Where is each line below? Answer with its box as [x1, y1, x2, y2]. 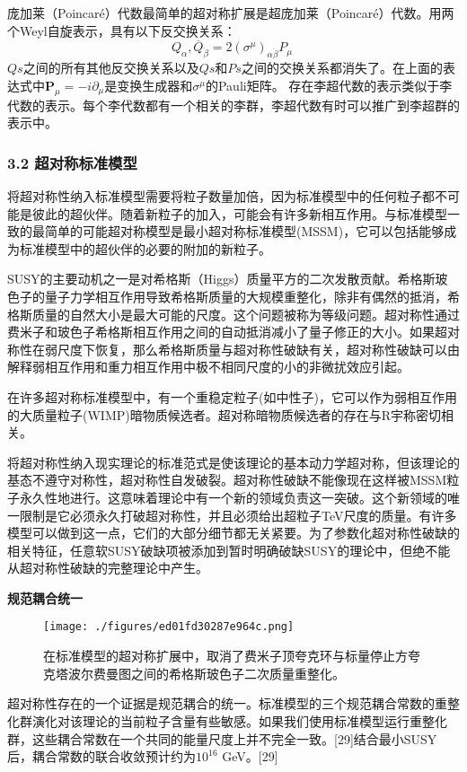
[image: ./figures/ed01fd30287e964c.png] [43, 620, 295, 634]
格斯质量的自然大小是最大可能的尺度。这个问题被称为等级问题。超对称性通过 [7, 304, 460, 323]
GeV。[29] [222, 747, 278, 766]
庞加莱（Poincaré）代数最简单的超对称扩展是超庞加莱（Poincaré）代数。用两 [7, 4, 454, 22]
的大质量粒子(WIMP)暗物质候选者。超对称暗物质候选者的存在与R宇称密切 [7, 405, 442, 424]
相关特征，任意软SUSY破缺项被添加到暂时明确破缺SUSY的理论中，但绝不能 [7, 540, 451, 559]
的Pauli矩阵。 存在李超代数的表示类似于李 [205, 75, 453, 94]
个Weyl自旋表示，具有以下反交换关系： [7, 21, 236, 39]
